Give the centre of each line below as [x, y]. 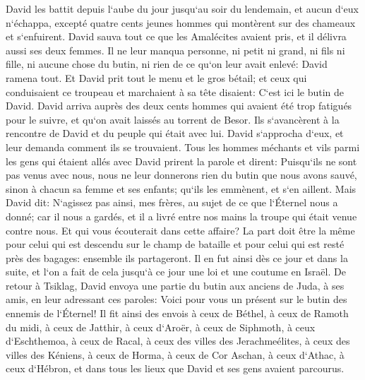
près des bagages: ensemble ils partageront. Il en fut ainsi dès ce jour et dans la [177, 257]
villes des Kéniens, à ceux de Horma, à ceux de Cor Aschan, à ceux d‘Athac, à [175, 354]
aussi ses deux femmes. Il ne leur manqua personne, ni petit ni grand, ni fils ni [175, 50]
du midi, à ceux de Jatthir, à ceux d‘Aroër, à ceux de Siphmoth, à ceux [161, 327]
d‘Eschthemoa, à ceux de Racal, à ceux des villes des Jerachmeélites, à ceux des [178, 341]
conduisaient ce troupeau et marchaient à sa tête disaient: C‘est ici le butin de [175, 91]
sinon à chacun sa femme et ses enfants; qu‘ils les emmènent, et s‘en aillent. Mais [181, 188]
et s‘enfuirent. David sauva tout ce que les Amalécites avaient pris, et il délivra [176, 36]
